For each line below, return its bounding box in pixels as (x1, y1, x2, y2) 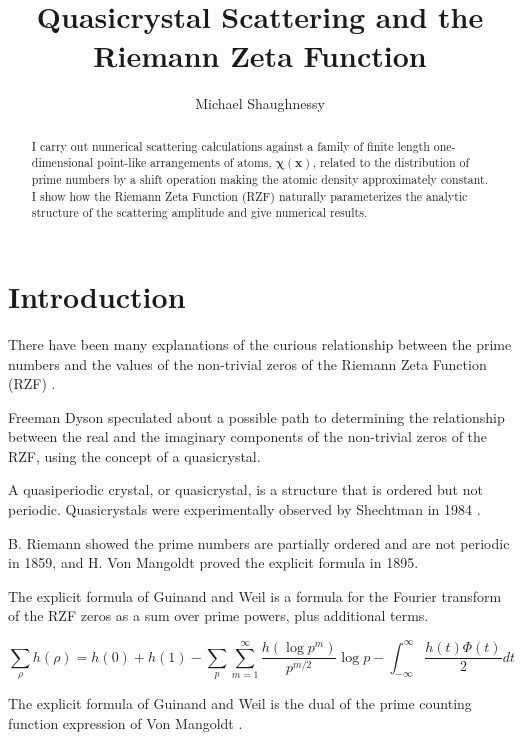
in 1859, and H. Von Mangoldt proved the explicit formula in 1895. (8, 552, 419, 573)
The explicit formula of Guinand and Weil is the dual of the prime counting (8, 692, 472, 713)
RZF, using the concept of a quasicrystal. (8, 445, 261, 466)
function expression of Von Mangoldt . (8, 712, 243, 733)
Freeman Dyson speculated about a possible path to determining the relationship (8, 406, 505, 427)
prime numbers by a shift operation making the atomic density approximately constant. (31, 171, 489, 188)
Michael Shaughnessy (195, 93, 325, 114)
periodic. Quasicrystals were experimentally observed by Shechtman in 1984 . (8, 499, 481, 520)
